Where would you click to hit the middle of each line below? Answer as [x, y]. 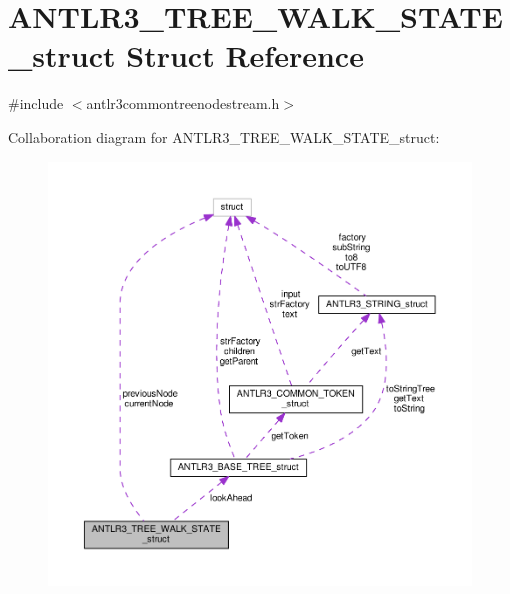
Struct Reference [245, 55]
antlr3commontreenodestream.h [183, 103]
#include [36, 103]
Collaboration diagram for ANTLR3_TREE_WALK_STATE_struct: [224, 136]
